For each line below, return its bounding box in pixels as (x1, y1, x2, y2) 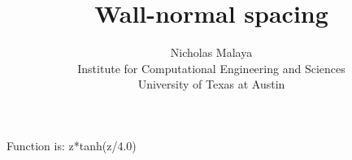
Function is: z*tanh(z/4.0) (7, 136, 137, 154)
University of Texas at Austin (137, 76, 285, 93)
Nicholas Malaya (170, 44, 253, 61)
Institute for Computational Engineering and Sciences (77, 59, 345, 76)
